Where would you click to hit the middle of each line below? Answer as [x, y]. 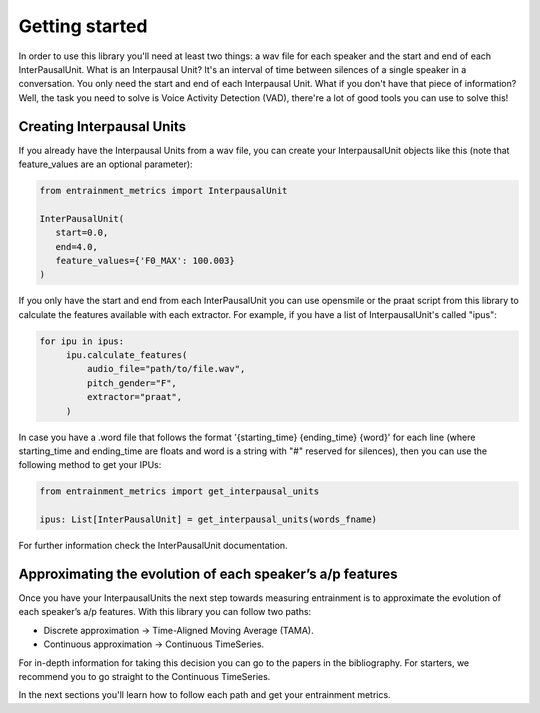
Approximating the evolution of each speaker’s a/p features [208, 573]
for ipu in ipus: [82, 341]
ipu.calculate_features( [126, 355]
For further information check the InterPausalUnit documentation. [153, 546]
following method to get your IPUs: [90, 465]
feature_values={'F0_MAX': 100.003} [145, 260]
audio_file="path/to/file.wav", [166, 369]
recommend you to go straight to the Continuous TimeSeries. [144, 677]
